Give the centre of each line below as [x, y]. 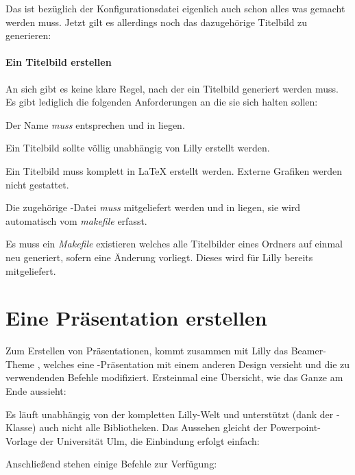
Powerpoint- [295, 427]
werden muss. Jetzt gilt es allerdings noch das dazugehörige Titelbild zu [157, 22]
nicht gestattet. [37, 184]
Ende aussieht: [36, 391]
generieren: [28, 35]
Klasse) [21, 427]
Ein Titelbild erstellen [59, 62]
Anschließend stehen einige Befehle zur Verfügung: [111, 464]
